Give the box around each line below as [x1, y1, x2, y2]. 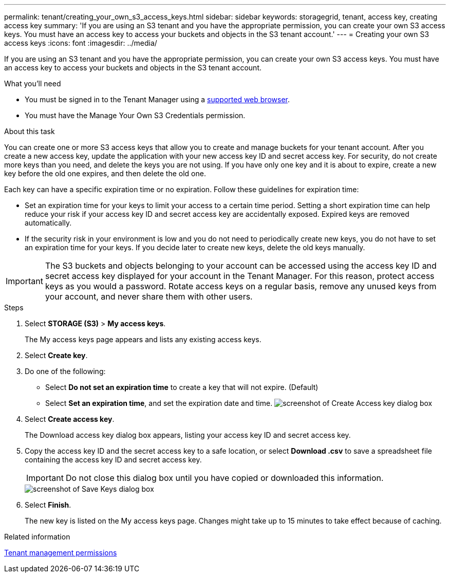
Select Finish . [25, 500, 71, 509]
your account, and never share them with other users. [45, 291, 253, 302]
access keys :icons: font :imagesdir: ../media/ [4, 39, 157, 47]
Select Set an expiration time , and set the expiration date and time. [45, 399, 273, 407]
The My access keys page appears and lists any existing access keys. [25, 335, 261, 344]
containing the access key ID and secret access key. [25, 455, 202, 464]
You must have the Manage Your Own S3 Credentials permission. [25, 111, 246, 120]
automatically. [25, 218, 72, 227]
